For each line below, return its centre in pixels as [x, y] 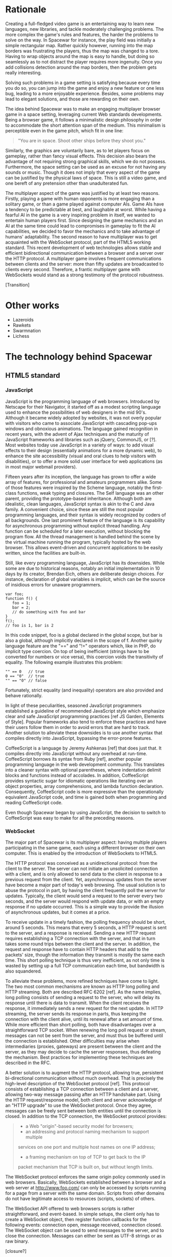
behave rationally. [24, 695]
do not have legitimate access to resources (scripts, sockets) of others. [80, 1199]
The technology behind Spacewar [79, 357]
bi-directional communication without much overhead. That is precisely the [84, 1078]
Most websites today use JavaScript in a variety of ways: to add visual [79, 445]
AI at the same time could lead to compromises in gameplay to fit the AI [81, 226]
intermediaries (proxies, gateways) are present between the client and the [83, 1046]
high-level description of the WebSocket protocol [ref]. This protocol [78, 1084]
